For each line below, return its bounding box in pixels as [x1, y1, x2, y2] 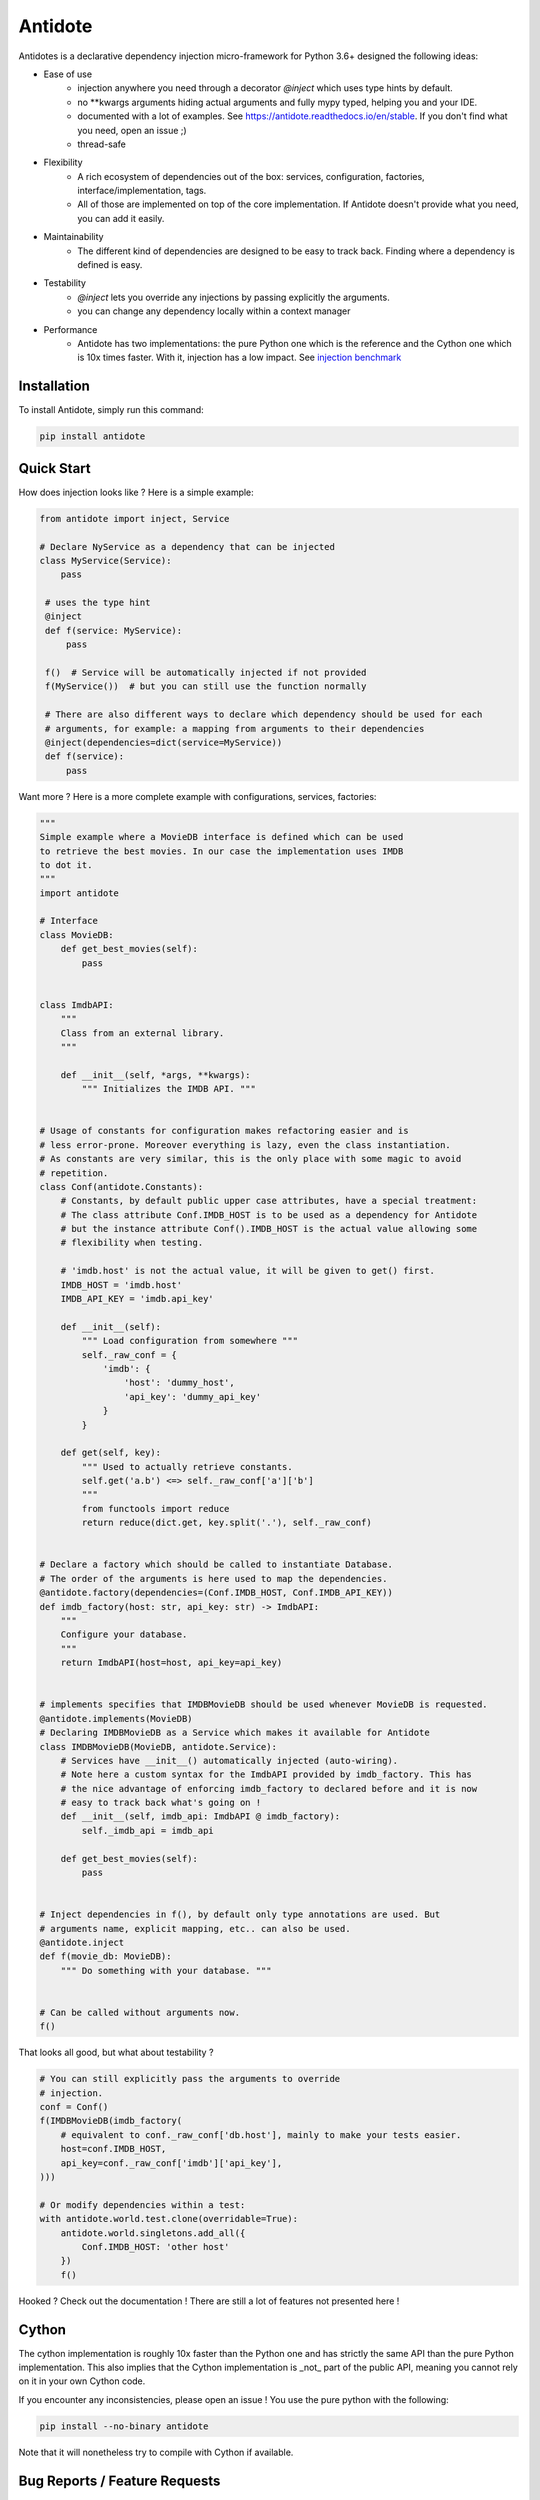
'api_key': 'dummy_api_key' [123, 1391, 262, 1402]
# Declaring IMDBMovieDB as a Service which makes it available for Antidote [39, 1727, 430, 1739]
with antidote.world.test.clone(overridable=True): [39, 2213, 299, 2225]
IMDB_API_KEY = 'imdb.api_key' [60, 1293, 214, 1305]
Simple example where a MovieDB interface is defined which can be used [39, 831, 404, 843]
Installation [18, 378, 90, 395]
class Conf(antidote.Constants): [39, 1181, 204, 1192]
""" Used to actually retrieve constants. [81, 1461, 294, 1472]
